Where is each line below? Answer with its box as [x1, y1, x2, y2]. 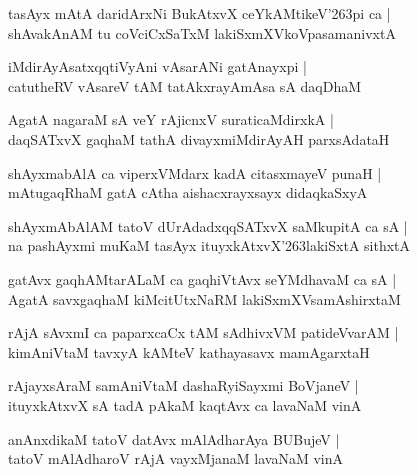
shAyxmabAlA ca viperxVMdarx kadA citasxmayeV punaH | [8, 162, 382, 183]
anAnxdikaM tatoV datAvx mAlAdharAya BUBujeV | [8, 428, 340, 449]
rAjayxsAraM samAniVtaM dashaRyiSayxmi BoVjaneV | [8, 375, 359, 396]
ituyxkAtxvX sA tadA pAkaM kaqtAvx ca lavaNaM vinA [8, 394, 362, 415]
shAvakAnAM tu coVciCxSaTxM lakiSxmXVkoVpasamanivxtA [8, 22, 396, 43]
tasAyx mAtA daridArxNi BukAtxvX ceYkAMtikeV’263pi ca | [8, 3, 391, 23]
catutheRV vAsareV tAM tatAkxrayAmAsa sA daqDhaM [8, 75, 362, 96]
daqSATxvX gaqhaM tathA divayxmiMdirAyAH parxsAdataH [8, 128, 390, 149]
